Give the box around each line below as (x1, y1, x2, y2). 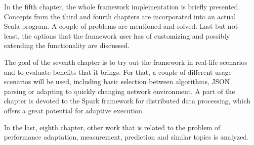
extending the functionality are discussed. (4, 40, 129, 50)
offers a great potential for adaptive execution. (4, 105, 144, 115)
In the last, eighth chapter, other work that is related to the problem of (4, 122, 220, 132)
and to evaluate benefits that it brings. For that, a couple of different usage (4, 66, 232, 77)
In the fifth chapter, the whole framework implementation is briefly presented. (4, 1, 240, 11)
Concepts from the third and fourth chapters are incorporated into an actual (4, 11, 236, 21)
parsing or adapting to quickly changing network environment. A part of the (4, 86, 235, 96)
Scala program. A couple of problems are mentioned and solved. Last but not (4, 21, 238, 31)
